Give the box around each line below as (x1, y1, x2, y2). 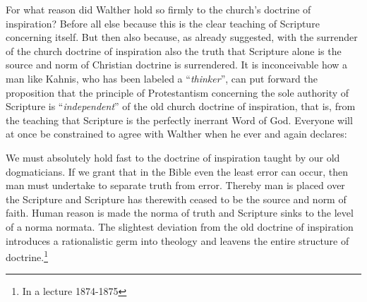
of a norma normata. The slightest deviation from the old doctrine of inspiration (6, 219, 354, 234)
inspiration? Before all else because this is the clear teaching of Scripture (6, 16, 320, 30)
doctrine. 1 (6, 248, 48, 264)
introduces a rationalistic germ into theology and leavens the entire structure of (6, 233, 349, 248)
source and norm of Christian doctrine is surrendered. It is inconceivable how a (6, 57, 348, 72)
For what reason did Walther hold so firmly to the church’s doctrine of (6, 2, 311, 16)
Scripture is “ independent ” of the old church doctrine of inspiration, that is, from (6, 99, 356, 114)
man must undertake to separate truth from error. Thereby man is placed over (6, 178, 345, 193)
